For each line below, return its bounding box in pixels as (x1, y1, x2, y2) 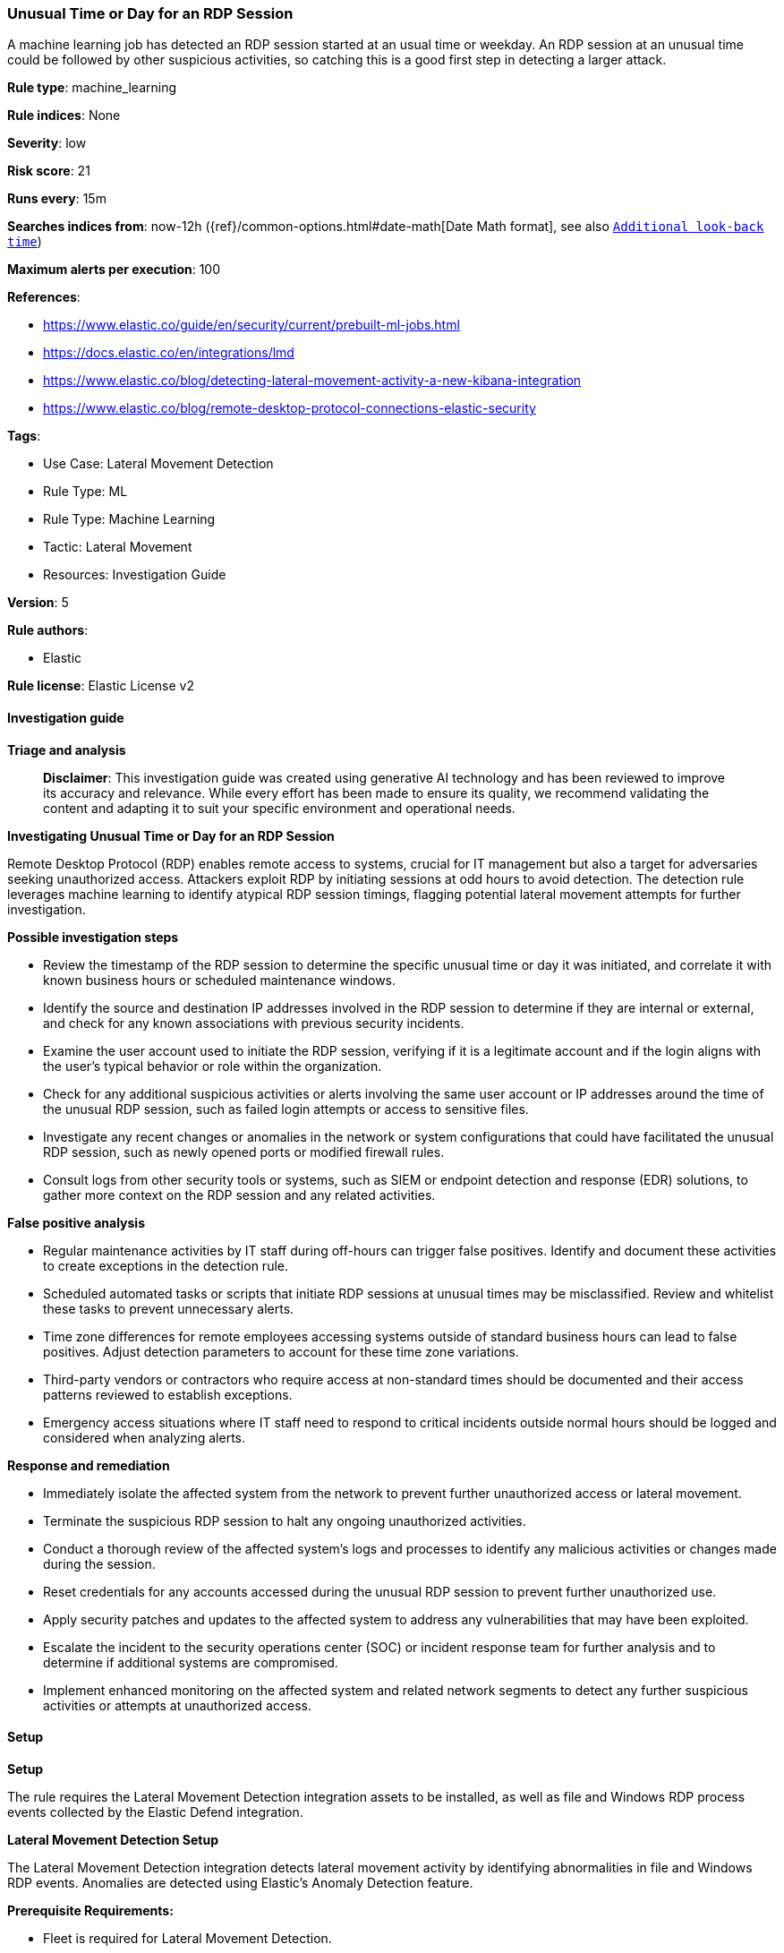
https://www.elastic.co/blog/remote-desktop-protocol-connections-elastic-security (43, 400, 536, 416)
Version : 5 (7, 595, 69, 611)
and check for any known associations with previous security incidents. (43, 1015, 464, 1031)
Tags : (7, 428, 41, 444)
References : (7, 289, 81, 305)
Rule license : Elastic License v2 (7, 678, 194, 694)
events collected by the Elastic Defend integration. (7, 1803, 303, 1820)
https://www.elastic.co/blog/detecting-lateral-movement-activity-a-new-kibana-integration (43, 373, 582, 389)
